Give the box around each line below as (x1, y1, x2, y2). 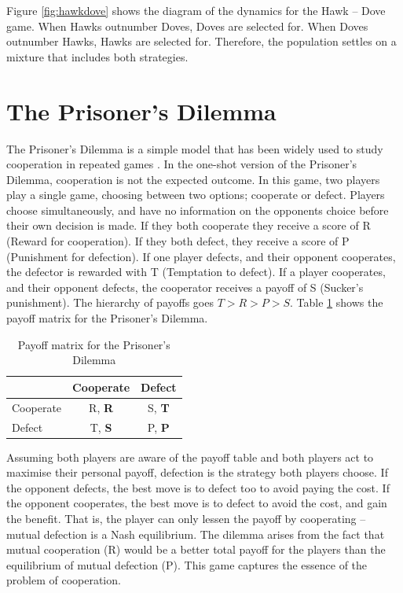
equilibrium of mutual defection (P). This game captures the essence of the (6, 556, 368, 573)
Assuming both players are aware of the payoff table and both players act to (6, 448, 374, 465)
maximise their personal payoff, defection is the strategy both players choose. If (6, 464, 388, 481)
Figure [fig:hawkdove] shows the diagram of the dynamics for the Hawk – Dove (6, 2, 386, 18)
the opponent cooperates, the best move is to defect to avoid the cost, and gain (6, 495, 387, 511)
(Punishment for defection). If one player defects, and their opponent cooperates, (6, 248, 396, 264)
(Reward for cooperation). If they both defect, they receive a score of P (6, 233, 350, 249)
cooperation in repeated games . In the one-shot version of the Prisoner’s (6, 156, 357, 172)
